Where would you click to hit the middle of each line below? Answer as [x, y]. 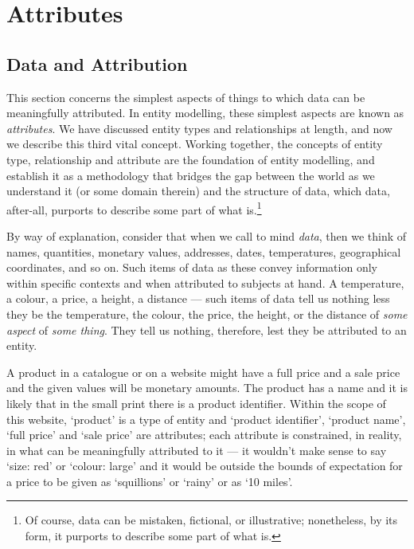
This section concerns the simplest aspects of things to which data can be [186, 97]
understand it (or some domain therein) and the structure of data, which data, [198, 191]
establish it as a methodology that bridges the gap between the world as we [191, 175]
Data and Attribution [97, 63]
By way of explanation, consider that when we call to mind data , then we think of [207, 235]
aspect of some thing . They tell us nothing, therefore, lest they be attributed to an [207, 329]
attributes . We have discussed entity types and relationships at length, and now [199, 128]
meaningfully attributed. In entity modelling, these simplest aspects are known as [205, 113]
